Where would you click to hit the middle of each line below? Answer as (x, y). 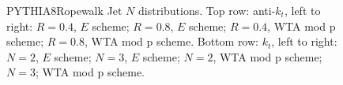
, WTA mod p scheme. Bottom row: (171, 41)
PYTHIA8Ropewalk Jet (64, 10)
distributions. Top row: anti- (207, 10)
